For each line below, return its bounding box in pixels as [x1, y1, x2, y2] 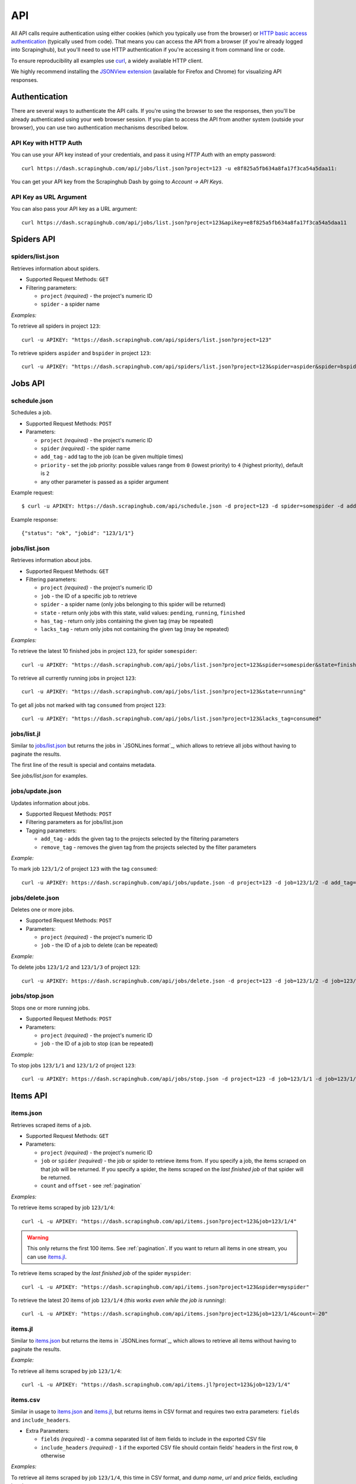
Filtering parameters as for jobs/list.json [26, 819, 123, 826]
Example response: [11, 516, 58, 523]
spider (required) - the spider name [40, 445, 131, 452]
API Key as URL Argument [11, 193, 87, 201]
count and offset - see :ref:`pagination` [40, 1182, 142, 1190]
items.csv [11, 1396, 41, 1404]
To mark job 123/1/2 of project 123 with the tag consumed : [11, 865, 158, 873]
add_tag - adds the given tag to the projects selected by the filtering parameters [40, 835, 239, 842]
